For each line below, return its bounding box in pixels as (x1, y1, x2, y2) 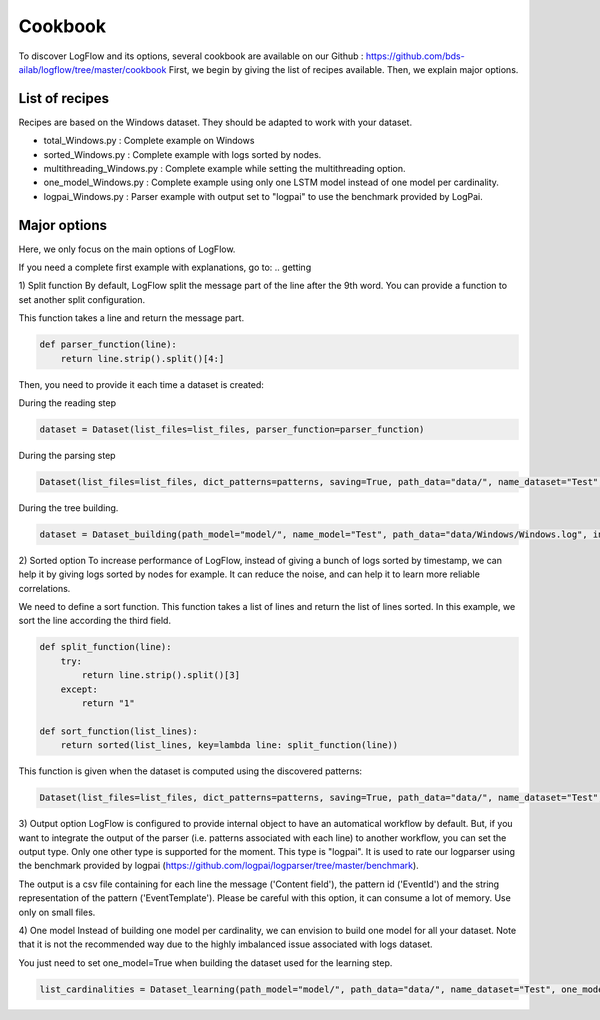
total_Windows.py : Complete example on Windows (43, 135, 255, 147)
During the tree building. (18, 501, 119, 514)
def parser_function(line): (39, 339, 177, 350)
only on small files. (18, 906, 96, 918)
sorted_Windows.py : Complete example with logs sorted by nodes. (43, 148, 322, 160)
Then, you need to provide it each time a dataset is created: (18, 378, 265, 390)
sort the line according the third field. (18, 615, 172, 627)
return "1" (81, 698, 135, 709)
